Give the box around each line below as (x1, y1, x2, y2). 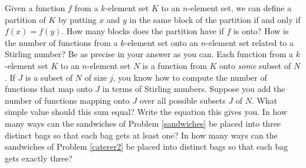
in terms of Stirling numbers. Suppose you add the (102, 83, 285, 95)
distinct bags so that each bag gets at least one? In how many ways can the (5, 129, 278, 141)
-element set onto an (124, 36, 198, 48)
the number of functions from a (5, 36, 118, 48)
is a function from (142, 59, 207, 71)
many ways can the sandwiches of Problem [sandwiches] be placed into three (5, 117, 281, 129)
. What (251, 94, 278, 106)
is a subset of (25, 71, 73, 83)
